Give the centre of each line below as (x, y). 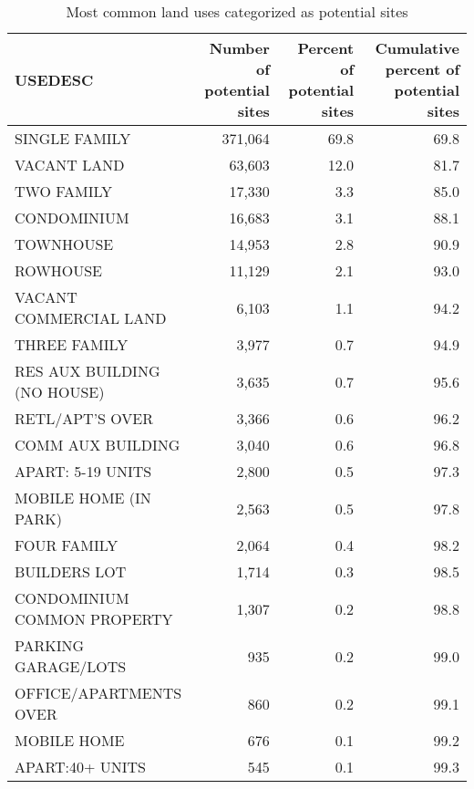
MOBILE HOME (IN (83, 498)
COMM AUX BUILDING (98, 445)
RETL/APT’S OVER (84, 418)
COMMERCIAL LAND (91, 318)
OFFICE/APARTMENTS (98, 693)
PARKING (50, 645)
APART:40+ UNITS (81, 767)
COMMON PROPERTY (94, 619)
